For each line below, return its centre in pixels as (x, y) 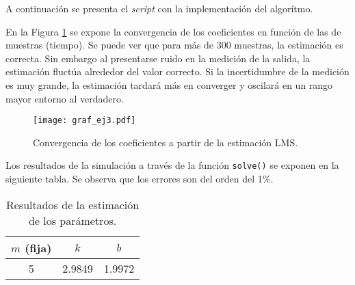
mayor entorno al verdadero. (65, 98)
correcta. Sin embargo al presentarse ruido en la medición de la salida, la (158, 58)
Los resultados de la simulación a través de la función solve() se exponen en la (172, 165)
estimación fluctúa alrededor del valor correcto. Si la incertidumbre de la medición (177, 71)
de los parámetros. (73, 220)
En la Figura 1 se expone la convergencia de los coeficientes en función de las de (173, 31)
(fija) (38, 247)
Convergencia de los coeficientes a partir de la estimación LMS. (166, 142)
